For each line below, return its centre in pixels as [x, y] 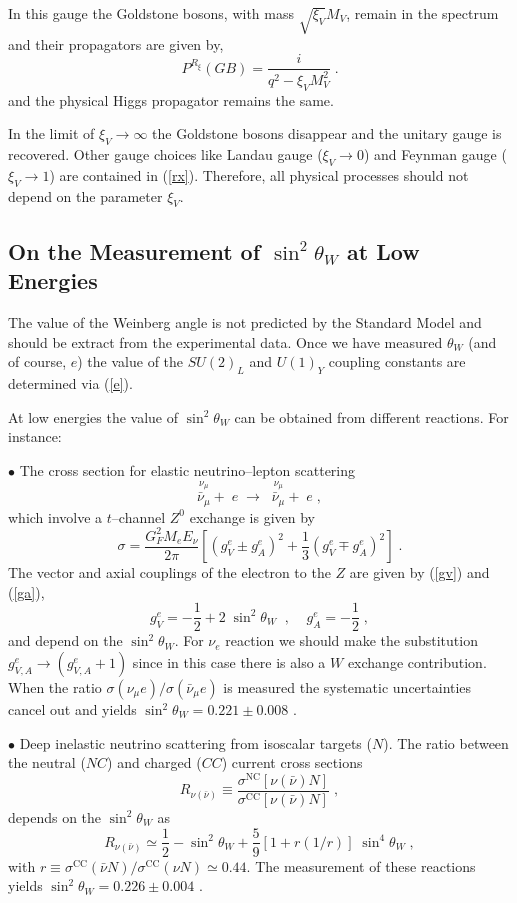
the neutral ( [47, 762]
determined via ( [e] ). [70, 382]
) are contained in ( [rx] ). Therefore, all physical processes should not [259, 174]
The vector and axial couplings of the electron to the [169, 572]
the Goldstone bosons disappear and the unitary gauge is [327, 133]
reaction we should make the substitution [351, 640]
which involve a [55, 516]
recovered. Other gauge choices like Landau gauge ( [165, 153]
